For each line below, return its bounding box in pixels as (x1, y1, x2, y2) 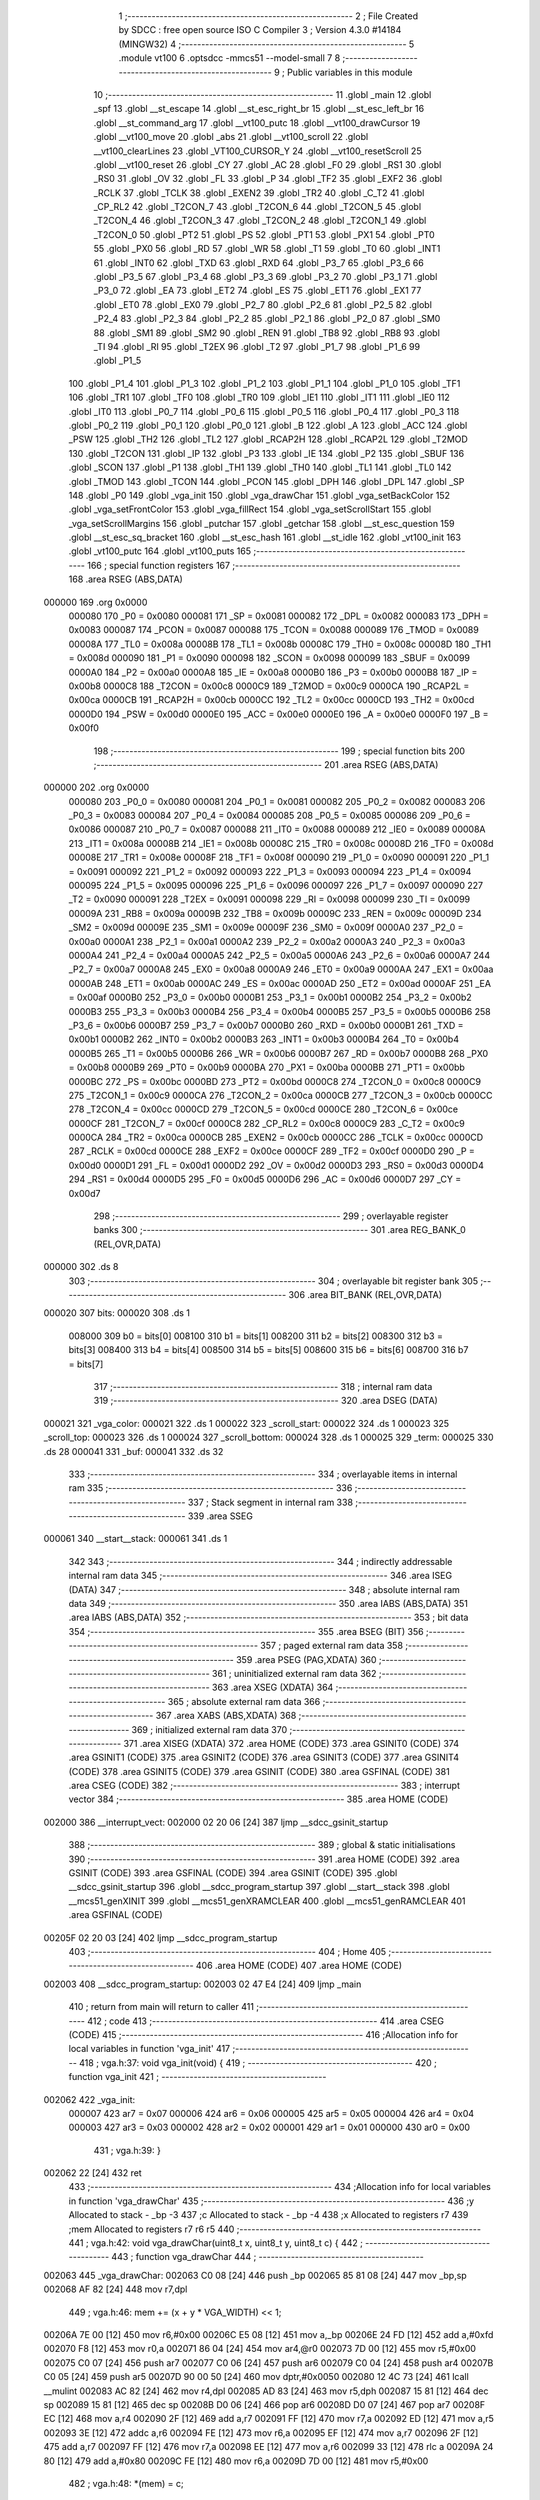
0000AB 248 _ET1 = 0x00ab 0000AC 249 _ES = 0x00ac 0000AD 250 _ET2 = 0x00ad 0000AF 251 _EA (68, 977, 492, 989)
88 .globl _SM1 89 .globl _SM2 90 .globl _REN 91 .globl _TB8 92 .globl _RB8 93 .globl (93, 326, 440, 339)
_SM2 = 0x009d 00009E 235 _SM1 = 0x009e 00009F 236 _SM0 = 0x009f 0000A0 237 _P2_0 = (68, 921, 464, 934)
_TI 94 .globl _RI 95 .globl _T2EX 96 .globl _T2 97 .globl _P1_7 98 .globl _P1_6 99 (93, 340, 420, 352)
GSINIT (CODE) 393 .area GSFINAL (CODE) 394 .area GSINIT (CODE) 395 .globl (68, 1867, 398, 1879)
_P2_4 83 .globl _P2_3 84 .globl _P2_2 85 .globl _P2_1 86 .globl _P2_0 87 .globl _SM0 (93, 313, 441, 325)
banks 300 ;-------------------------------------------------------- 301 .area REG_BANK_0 (93, 1224, 467, 1236)
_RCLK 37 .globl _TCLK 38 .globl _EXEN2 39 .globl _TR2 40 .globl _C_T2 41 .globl (93, 186, 425, 199)
